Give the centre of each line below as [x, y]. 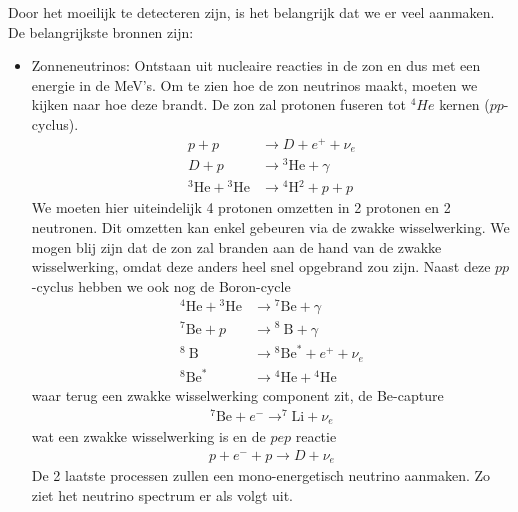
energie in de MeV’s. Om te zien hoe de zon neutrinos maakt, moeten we [254, 84]
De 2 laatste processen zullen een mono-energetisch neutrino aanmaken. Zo [261, 475]
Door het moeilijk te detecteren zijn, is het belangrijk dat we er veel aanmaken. [251, 12]
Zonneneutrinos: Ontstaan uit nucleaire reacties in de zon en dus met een [256, 65]
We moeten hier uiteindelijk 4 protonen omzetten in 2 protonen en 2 [241, 207]
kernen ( [464, 104]
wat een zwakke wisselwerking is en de [148, 436]
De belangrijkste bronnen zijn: [101, 31]
